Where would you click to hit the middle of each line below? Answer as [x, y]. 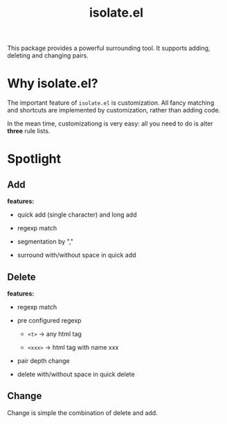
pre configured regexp [49, 320]
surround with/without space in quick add [76, 255]
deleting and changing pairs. [48, 56]
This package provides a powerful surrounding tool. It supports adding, [109, 48]
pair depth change [44, 361]
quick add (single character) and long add [77, 215]
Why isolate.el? [53, 84]
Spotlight [34, 159]
